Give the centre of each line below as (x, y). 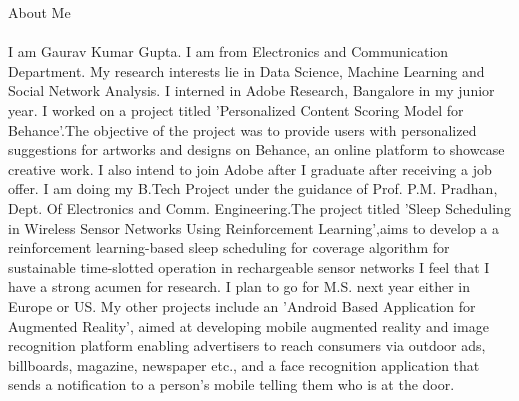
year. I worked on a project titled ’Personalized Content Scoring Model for (236, 109)
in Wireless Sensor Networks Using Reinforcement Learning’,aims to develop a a (254, 227)
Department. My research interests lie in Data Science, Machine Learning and (246, 70)
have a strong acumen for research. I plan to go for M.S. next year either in (239, 286)
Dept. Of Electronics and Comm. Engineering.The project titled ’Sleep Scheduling (259, 207)
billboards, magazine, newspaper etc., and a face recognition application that (244, 364)
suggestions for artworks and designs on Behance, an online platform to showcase (256, 149)
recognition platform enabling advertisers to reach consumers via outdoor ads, (247, 345)
